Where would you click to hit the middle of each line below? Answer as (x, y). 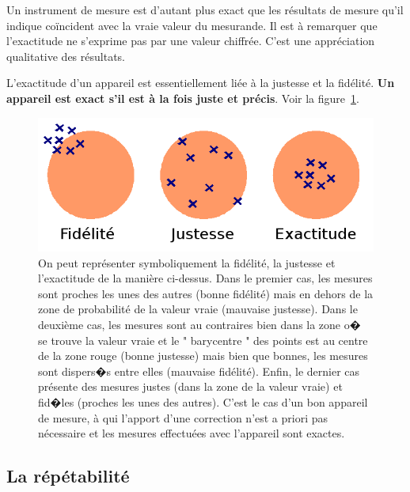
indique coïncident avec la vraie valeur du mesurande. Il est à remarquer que (192, 25)
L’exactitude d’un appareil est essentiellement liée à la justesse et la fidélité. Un (201, 83)
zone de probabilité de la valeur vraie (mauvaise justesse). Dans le (198, 309)
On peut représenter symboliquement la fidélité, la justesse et (187, 262)
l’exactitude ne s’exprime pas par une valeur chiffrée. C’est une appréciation (191, 41)
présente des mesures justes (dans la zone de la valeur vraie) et (190, 386)
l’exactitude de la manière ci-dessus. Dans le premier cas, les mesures (205, 278)
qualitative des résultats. (66, 56)
